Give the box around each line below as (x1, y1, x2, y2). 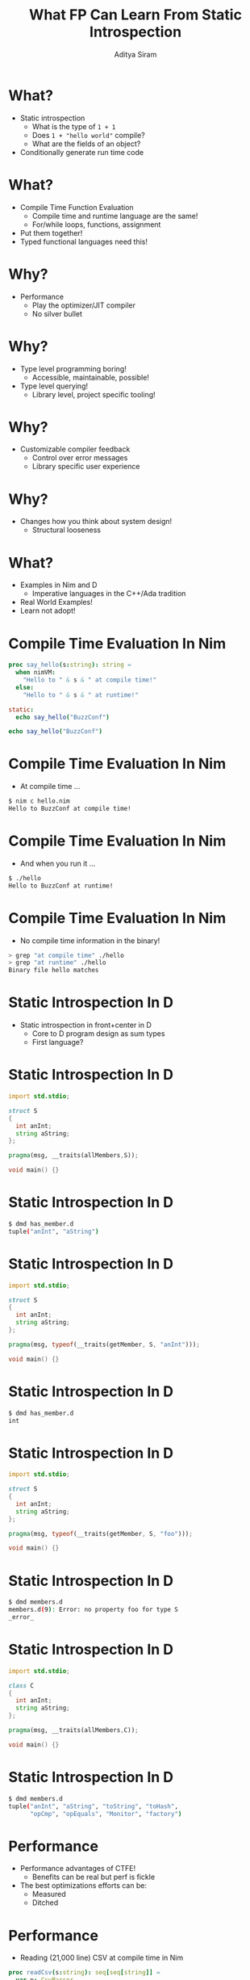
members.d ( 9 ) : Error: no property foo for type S (8, 1605, 179, 1614)
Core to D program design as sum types (31, 1029, 165, 1038)
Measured (31, 1890, 66, 1899)
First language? (31, 1038, 84, 1047)
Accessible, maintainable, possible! (31, 372, 149, 382)
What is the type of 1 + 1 (31, 121, 116, 131)
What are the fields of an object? (31, 139, 141, 149)
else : (15, 683, 35, 691)
